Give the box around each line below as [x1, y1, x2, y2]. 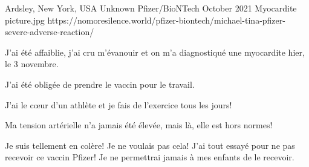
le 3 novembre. [5, 57, 59, 70]
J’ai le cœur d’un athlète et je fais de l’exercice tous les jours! [5, 98, 232, 111]
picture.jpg [5, 13, 45, 26]
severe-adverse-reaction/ [5, 25, 94, 38]
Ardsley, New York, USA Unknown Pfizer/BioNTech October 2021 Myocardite [5, 2, 297, 14]
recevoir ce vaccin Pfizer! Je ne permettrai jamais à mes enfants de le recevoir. [5, 151, 294, 163]
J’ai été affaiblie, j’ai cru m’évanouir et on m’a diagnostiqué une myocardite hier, [5, 45, 305, 58]
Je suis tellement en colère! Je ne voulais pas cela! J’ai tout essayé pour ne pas [5, 139, 295, 151]
